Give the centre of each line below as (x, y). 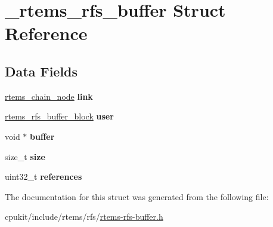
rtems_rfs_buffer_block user (59, 116)
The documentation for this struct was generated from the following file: (137, 196)
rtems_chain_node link (49, 96)
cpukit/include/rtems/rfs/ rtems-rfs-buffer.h (84, 217)
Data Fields (41, 71)
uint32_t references (44, 177)
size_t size (25, 156)
